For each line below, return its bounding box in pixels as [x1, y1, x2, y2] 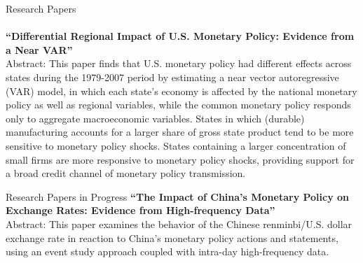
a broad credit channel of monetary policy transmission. [6, 166, 246, 180]
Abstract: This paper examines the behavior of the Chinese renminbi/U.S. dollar [6, 216, 352, 231]
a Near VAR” [6, 42, 73, 57]
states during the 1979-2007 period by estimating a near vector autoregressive [6, 69, 339, 84]
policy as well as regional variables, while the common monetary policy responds [6, 97, 351, 112]
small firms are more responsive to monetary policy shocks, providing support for [6, 152, 355, 166]
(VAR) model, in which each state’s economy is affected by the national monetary [6, 83, 357, 98]
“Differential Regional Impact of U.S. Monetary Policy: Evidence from [6, 29, 355, 43]
